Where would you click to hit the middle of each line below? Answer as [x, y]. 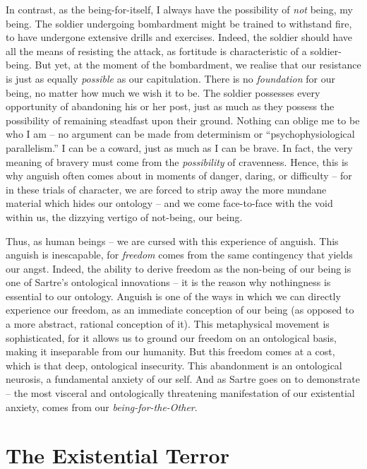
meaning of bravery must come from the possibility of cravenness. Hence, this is [177, 161]
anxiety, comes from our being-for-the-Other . [102, 406]
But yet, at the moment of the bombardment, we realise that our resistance [198, 65]
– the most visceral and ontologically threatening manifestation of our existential [180, 393]
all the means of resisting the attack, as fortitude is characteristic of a [156, 51]
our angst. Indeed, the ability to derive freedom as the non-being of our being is [179, 268]
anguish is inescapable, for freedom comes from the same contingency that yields [179, 255]
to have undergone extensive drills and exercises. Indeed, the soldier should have [179, 37]
